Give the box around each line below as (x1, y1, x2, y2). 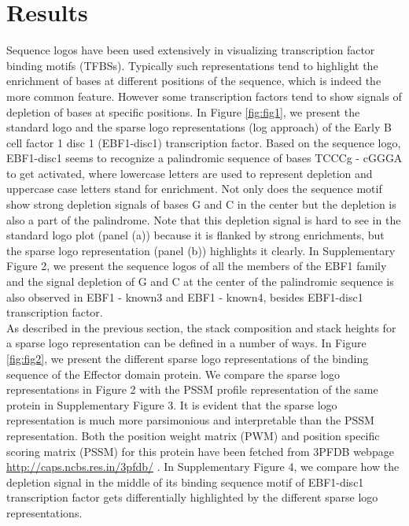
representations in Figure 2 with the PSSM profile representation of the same (6, 381, 378, 398)
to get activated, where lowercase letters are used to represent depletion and (6, 165, 373, 181)
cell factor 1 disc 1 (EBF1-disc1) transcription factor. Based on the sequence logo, (6, 134, 401, 150)
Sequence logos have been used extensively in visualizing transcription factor (6, 42, 375, 58)
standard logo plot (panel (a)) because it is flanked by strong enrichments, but (6, 227, 385, 243)
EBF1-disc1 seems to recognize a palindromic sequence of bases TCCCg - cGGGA (6, 150, 403, 166)
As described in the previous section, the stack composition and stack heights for (6, 319, 396, 335)
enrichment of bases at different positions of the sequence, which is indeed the (6, 72, 381, 89)
